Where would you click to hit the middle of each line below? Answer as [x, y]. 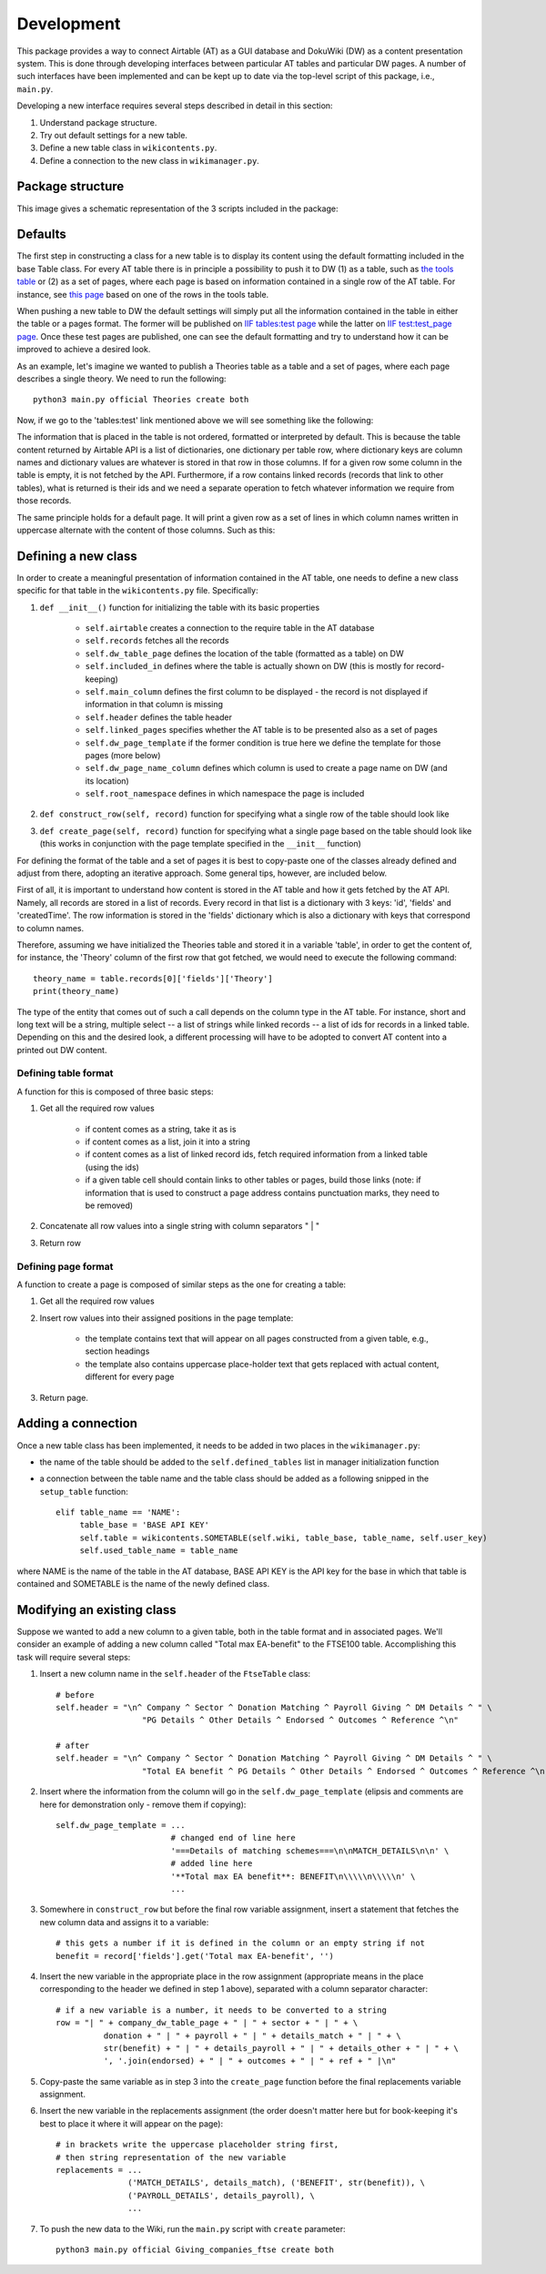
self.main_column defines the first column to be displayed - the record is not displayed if [256, 691]
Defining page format [65, 1266]
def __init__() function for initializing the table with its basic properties [180, 607]
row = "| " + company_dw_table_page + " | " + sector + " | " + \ [207, 2023]
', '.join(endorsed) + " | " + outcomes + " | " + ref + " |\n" [250, 2061]
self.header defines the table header [158, 717]
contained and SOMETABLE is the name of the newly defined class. [143, 1584]
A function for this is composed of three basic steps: [115, 1091]
